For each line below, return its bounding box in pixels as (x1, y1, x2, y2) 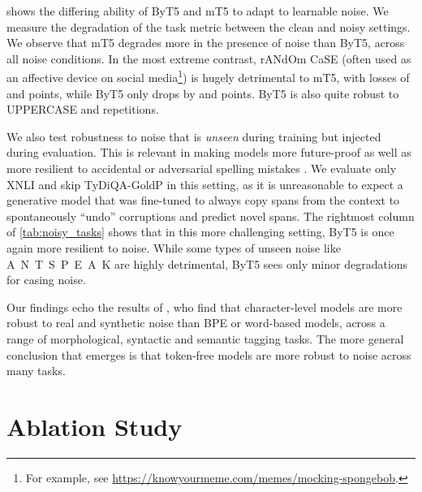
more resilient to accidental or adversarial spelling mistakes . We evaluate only (6, 160, 397, 176)
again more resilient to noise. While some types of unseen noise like (6, 239, 341, 256)
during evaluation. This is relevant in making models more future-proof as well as (6, 144, 411, 161)
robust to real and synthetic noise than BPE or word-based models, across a (6, 314, 385, 331)
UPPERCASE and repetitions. (6, 101, 159, 118)
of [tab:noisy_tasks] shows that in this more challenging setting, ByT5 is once (6, 223, 394, 240)
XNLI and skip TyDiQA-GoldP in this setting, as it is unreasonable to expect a (6, 175, 403, 192)
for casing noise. (6, 271, 86, 288)
